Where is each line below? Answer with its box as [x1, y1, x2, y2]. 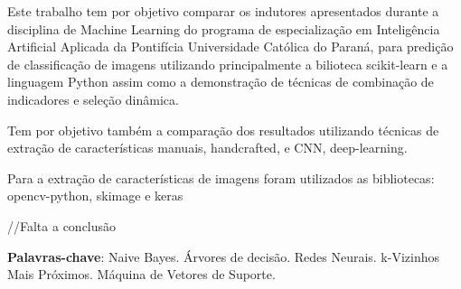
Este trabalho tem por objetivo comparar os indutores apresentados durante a [7, 2, 439, 20]
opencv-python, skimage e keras [7, 186, 183, 205]
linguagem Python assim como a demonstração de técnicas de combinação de [7, 72, 434, 91]
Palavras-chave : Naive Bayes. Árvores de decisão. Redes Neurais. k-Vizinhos [7, 247, 439, 266]
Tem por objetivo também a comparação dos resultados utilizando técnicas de [7, 120, 439, 139]
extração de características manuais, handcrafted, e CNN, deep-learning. [7, 138, 408, 157]
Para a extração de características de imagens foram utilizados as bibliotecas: [7, 168, 435, 187]
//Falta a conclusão [7, 216, 117, 235]
